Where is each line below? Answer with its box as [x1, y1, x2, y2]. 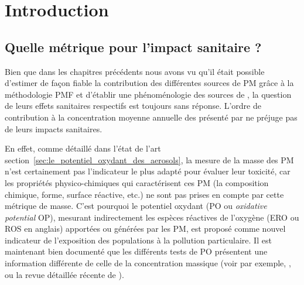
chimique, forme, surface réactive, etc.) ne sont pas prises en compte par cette [5, 188, 284, 200]
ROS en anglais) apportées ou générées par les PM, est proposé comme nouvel [5, 222, 286, 235]
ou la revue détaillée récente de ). [5, 268, 124, 280]
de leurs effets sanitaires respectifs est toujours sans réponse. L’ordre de [5, 99, 261, 112]
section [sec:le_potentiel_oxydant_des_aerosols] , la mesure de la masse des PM [5, 153, 294, 166]
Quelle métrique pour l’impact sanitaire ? [5, 37, 262, 56]
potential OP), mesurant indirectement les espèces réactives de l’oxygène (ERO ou [5, 211, 299, 223]
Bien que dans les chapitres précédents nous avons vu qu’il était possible [5, 65, 265, 77]
